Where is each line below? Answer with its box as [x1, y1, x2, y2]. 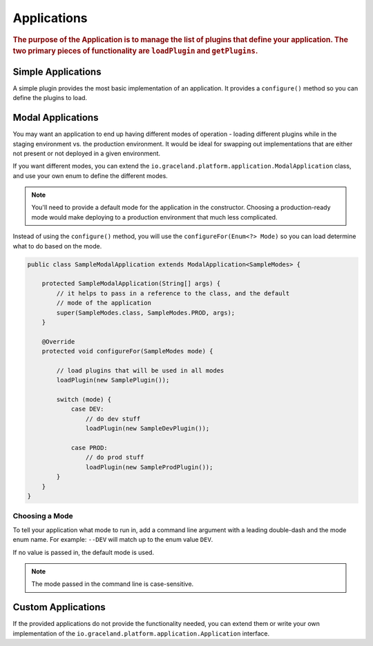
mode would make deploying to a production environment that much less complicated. [31, 213, 278, 221]
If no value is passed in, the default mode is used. [12, 548, 155, 556]
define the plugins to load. [12, 94, 88, 102]
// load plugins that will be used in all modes [56, 366, 224, 374]
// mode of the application [56, 299, 152, 307]
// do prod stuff [85, 453, 144, 462]
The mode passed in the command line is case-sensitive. [31, 580, 194, 588]
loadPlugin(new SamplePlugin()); [56, 376, 170, 384]
